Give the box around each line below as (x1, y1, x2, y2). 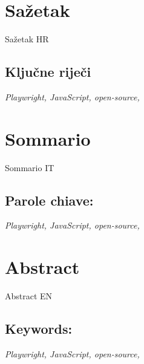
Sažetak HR (5, 33, 49, 45)
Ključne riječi (5, 62, 91, 81)
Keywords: (5, 319, 73, 338)
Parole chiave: (5, 190, 94, 209)
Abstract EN (5, 290, 53, 302)
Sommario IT (5, 161, 54, 174)
